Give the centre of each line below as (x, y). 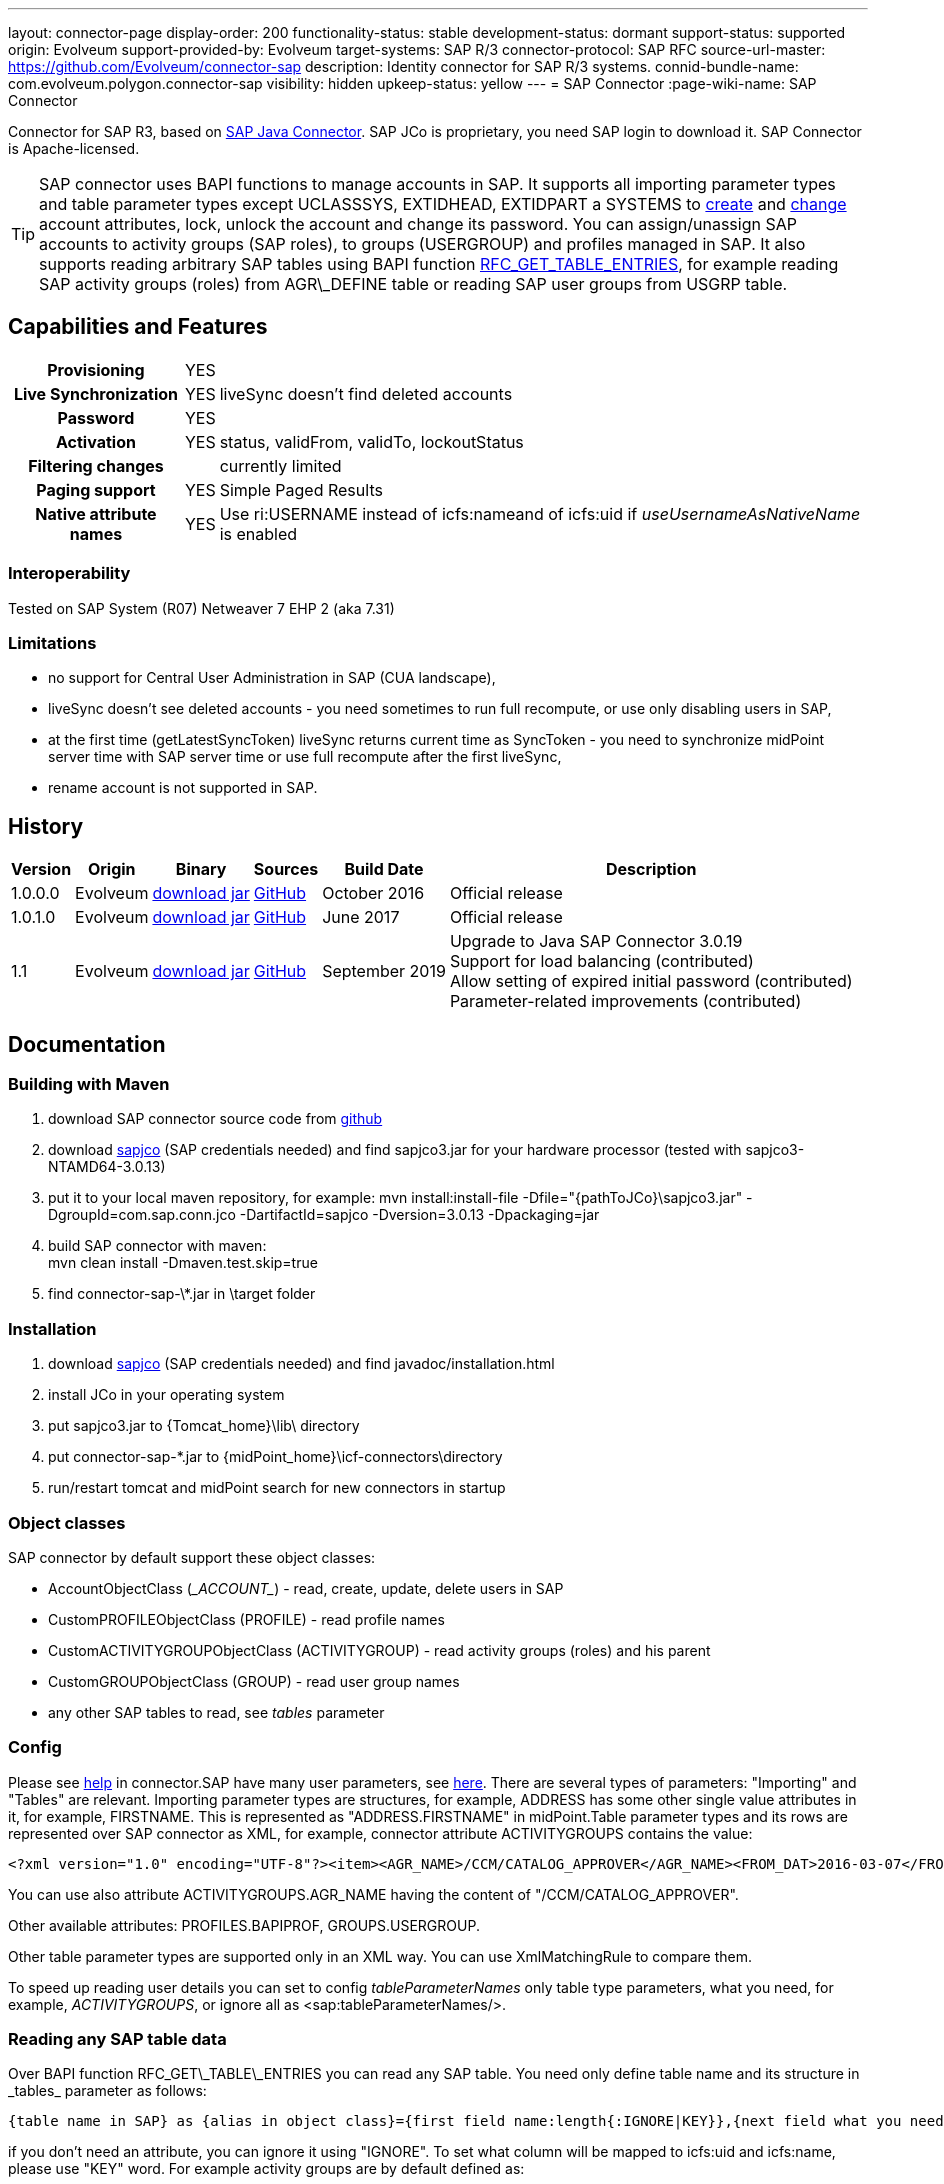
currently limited (280, 465)
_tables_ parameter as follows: (107, 2091)
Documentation (87, 1044)
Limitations (52, 642)
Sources (286, 869)
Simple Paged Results (301, 489)
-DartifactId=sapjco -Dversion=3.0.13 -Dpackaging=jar (419, 1215)
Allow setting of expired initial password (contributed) (651, 981)
